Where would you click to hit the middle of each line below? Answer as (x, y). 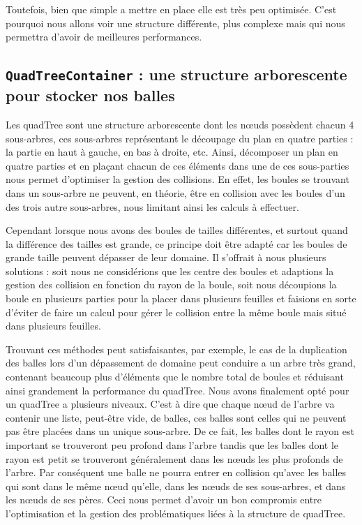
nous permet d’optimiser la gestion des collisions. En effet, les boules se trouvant (178, 179)
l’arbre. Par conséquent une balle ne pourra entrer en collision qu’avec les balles (176, 472)
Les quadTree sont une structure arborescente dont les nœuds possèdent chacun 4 (180, 124)
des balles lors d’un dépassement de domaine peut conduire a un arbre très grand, (181, 363)
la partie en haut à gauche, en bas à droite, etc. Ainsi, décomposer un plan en (172, 152)
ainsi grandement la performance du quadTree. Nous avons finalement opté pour (178, 390)
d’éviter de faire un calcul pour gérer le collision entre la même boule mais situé (176, 312)
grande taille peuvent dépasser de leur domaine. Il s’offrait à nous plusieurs (166, 257)
